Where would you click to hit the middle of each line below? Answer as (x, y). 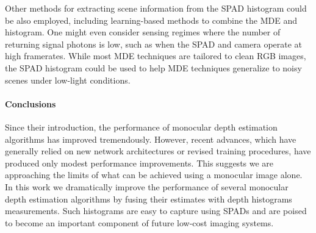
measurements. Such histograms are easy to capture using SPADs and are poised (156, 211)
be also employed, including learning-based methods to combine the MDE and (151, 20)
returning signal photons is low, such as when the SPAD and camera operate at (154, 44)
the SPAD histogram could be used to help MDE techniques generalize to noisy (153, 67)
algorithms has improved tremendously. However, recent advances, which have (151, 139)
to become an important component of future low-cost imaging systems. (139, 222)
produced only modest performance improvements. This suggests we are (139, 163)
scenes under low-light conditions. (68, 80)
